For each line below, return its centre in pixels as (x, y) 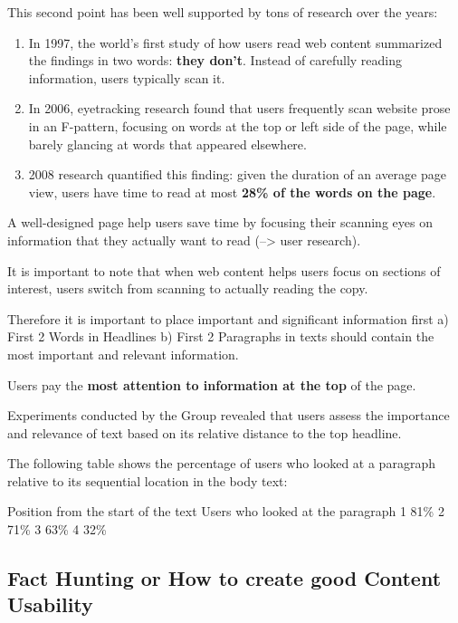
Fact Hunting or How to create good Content (224, 578)
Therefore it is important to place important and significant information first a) (228, 318)
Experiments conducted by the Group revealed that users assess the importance (229, 415)
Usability (50, 604)
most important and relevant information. (123, 354)
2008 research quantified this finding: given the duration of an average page (237, 174)
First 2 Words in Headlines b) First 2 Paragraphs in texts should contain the (221, 336)
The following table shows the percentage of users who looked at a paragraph (221, 463)
